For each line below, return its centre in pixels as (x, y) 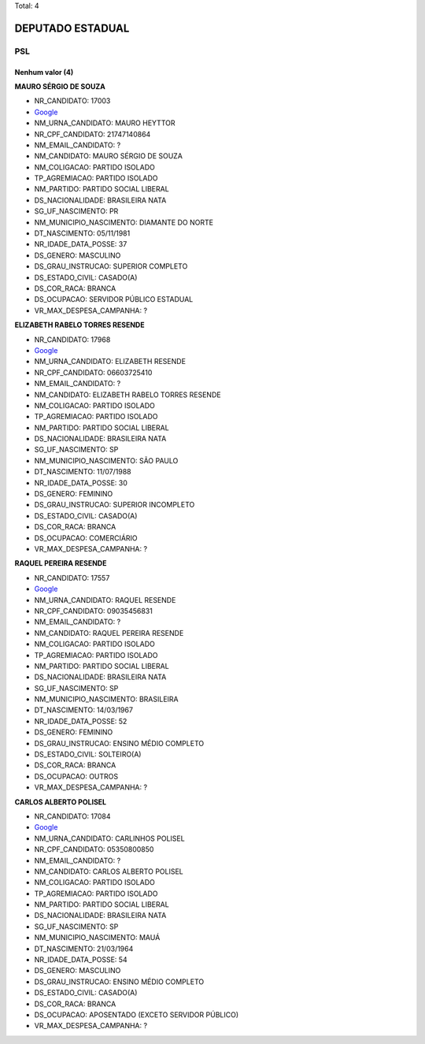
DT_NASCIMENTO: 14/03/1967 (84, 710)
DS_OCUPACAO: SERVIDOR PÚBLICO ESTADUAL (114, 299)
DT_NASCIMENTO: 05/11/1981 (82, 233)
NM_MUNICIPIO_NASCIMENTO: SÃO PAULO (106, 460)
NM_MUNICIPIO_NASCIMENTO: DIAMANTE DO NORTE (124, 222)
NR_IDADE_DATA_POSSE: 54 (81, 960)
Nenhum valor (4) (44, 72)
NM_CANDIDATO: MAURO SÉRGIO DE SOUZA (108, 156)
